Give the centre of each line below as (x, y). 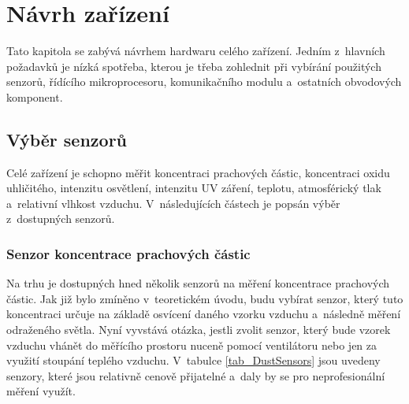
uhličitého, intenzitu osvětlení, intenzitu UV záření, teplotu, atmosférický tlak (194, 188)
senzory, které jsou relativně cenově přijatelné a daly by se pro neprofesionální (196, 375)
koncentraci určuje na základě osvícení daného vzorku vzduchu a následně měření (204, 314)
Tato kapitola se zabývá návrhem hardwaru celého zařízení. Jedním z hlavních (196, 51)
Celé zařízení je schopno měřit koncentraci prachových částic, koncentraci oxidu (198, 172)
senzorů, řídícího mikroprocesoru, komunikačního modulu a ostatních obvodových (204, 82)
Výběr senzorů (67, 139)
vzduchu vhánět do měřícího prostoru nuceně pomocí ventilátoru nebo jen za (192, 345)
